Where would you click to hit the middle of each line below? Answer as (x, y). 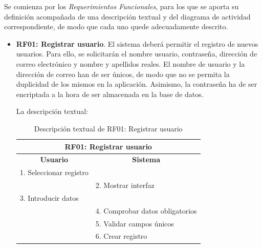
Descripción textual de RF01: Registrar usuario (108, 128)
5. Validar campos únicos (135, 223)
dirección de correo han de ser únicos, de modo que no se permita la (123, 74)
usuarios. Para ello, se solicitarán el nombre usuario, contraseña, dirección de (137, 54)
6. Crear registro (121, 236)
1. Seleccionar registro (54, 172)
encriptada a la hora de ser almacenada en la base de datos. (110, 94)
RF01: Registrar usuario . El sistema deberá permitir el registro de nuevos (137, 43)
